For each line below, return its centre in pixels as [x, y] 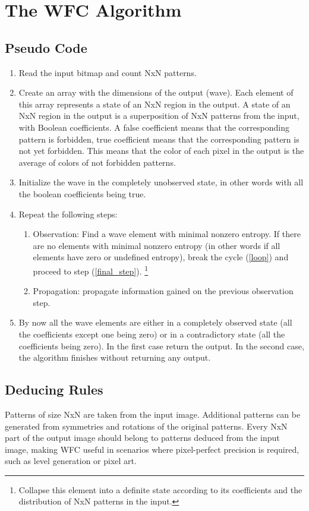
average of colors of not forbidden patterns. [97, 162]
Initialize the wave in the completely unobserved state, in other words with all [161, 182]
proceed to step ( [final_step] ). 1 [91, 270]
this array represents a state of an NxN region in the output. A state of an [154, 104]
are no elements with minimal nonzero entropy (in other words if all [157, 245]
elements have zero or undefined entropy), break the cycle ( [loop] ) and [161, 257]
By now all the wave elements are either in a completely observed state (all [155, 322]
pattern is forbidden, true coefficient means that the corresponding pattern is [159, 139]
